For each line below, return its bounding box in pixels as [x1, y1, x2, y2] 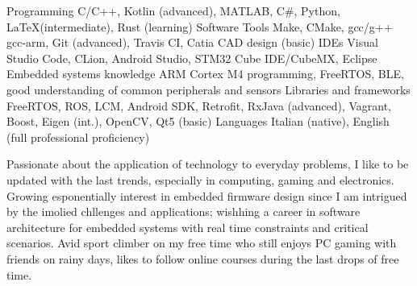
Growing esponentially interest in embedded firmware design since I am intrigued [6, 187, 407, 204]
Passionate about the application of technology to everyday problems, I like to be [6, 155, 409, 172]
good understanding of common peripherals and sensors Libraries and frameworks [6, 81, 411, 97]
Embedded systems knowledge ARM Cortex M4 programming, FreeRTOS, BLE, [6, 65, 404, 82]
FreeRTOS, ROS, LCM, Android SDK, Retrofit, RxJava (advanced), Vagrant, [6, 97, 391, 114]
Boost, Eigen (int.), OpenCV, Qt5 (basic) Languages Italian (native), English [6, 113, 390, 130]
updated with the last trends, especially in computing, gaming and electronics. [6, 171, 394, 188]
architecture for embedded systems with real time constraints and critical [6, 218, 369, 235]
